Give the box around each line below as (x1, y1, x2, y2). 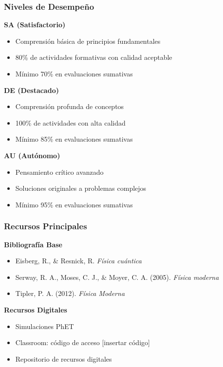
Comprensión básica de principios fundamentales (15, 36, 161, 46)
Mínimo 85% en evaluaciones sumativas (15, 134, 133, 144)
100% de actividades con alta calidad (15, 117, 126, 128)
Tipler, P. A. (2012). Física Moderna (15, 288, 125, 298)
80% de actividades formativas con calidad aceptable (15, 52, 172, 62)
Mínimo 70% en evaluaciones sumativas (15, 69, 133, 78)
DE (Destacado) (4, 85, 59, 95)
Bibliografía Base (4, 239, 62, 249)
